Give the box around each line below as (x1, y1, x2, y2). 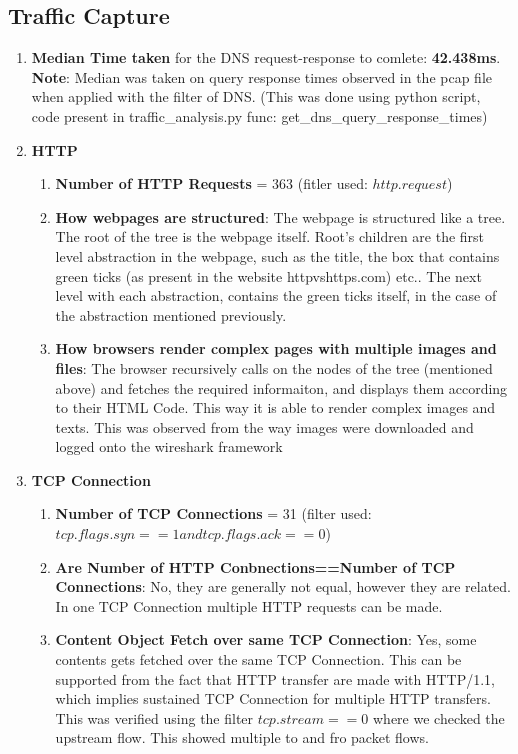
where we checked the (372, 707, 505, 728)
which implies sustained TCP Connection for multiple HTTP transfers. (55, 688, 491, 709)
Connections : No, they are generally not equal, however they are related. (55, 576, 512, 597)
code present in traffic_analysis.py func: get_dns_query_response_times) (31, 105, 488, 126)
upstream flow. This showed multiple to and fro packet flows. (55, 727, 429, 748)
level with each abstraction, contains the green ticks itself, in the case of (55, 285, 497, 306)
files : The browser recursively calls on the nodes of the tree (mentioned (55, 357, 493, 378)
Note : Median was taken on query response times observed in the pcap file (31, 66, 493, 87)
